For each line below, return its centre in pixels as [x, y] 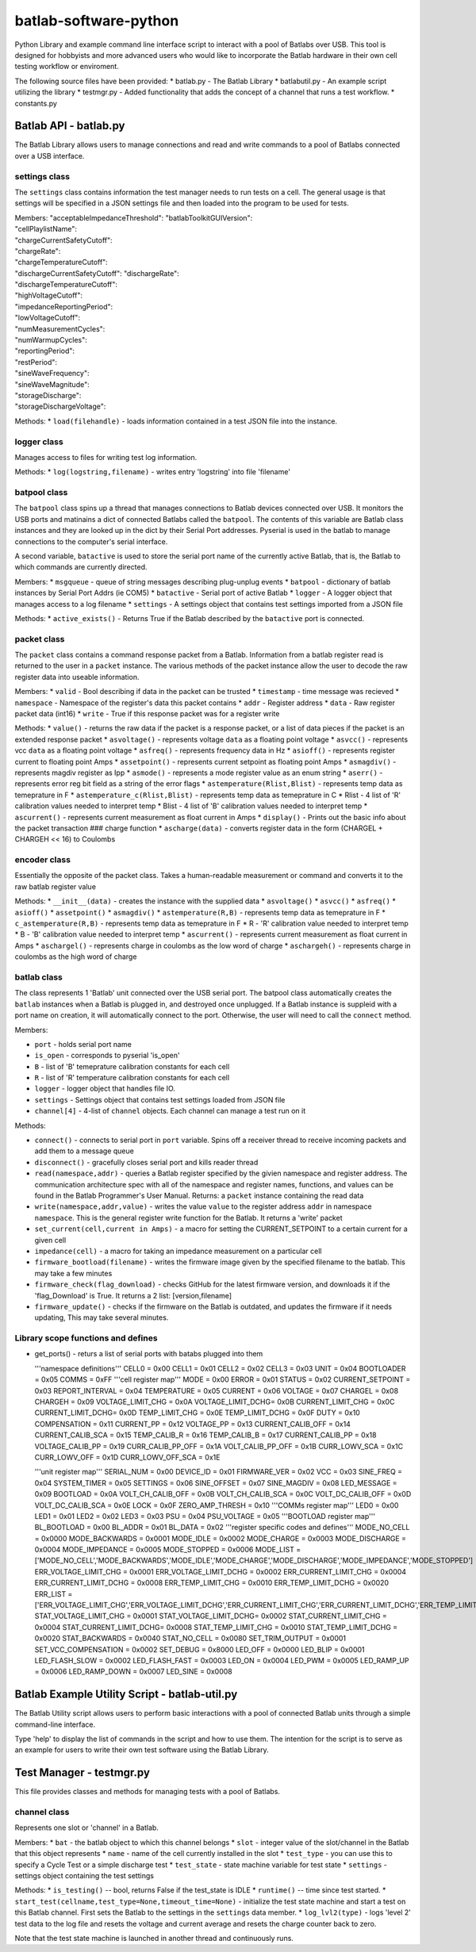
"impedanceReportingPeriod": [64, 306]
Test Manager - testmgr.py [83, 1773]
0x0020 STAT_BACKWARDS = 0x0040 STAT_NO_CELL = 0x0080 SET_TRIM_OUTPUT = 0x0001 [190, 1639]
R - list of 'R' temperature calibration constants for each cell [132, 1078]
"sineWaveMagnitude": [52, 384]
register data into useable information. [77, 677]
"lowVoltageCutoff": [48, 318]
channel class [42, 1812]
